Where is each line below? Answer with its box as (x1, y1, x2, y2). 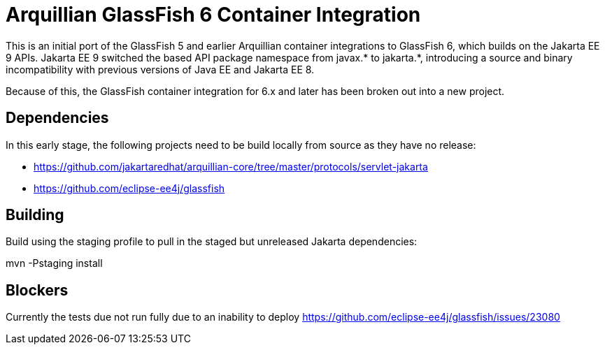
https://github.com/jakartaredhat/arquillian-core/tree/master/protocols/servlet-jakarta (34, 160, 428, 173)
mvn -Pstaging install (6, 257, 103, 270)
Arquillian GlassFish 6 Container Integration (6, 3, 421, 27)
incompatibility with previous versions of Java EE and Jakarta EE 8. (6, 63, 315, 75)
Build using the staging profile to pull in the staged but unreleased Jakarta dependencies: (6, 235, 418, 248)
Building (6, 206, 64, 224)
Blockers (6, 281, 69, 299)
